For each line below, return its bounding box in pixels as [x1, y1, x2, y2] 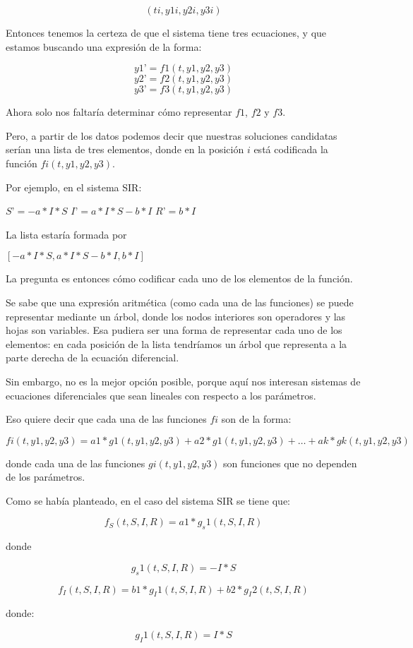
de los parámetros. [6, 469, 85, 484]
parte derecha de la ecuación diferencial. [6, 350, 179, 365]
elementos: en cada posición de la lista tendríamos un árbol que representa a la [6, 336, 347, 351]
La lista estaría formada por [6, 227, 127, 241]
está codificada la [253, 142, 328, 157]
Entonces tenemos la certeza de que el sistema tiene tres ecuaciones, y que [6, 25, 327, 40]
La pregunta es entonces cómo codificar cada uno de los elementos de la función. [6, 271, 353, 286]
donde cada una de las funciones [6, 455, 145, 470]
